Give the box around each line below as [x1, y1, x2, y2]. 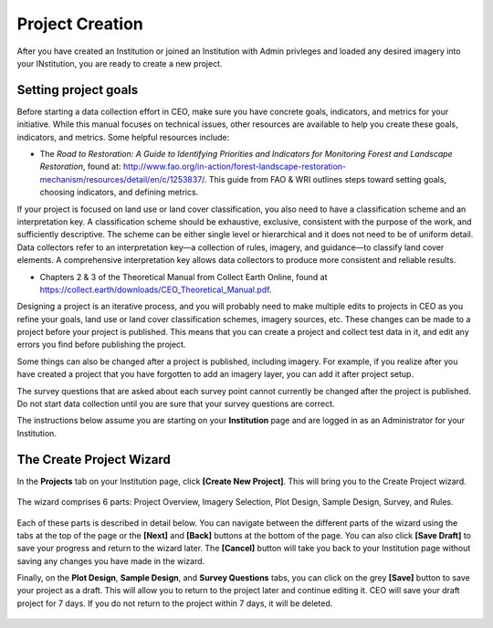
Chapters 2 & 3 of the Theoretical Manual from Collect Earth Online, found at [39, 271, 328, 282]
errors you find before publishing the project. [16, 339, 186, 351]
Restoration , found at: [39, 161, 122, 173]
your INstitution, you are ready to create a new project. [16, 58, 223, 68]
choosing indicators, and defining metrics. [39, 187, 199, 198]
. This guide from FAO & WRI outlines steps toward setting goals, [204, 173, 447, 184]
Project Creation [16, 14, 143, 34]
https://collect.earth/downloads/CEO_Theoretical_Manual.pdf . [39, 284, 272, 295]
